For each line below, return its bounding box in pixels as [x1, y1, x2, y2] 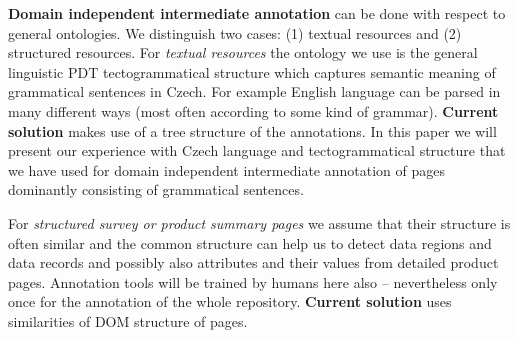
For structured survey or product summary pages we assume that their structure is [8, 212, 511, 233]
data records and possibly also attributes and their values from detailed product [8, 252, 499, 273]
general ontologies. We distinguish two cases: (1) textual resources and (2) [8, 22, 462, 43]
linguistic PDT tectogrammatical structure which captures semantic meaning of [8, 61, 496, 82]
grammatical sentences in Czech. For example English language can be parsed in [8, 81, 501, 102]
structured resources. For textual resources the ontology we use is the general [8, 42, 478, 63]
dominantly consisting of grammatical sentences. [8, 179, 304, 200]
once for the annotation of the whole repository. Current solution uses [8, 291, 452, 312]
